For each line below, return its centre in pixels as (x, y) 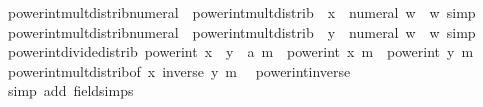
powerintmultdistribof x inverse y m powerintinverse (179, 70)
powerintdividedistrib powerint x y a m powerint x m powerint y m (240, 51)
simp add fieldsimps (70, 90)
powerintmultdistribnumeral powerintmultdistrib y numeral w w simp (241, 31)
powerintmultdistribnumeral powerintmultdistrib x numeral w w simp (241, 12)
